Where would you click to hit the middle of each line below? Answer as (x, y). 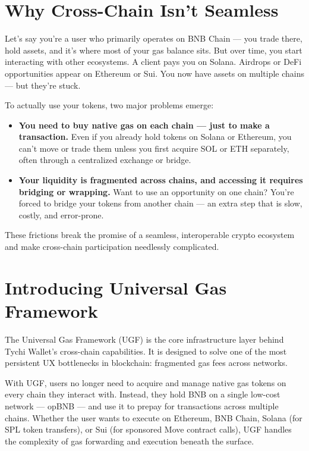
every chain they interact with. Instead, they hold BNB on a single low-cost (143, 394)
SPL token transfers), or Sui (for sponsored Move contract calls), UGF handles (148, 429)
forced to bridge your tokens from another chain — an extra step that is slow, (160, 203)
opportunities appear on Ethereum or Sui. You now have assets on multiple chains (154, 73)
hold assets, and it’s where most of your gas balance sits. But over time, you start (154, 50)
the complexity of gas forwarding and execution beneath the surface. (130, 441)
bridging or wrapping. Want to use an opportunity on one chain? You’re (156, 191)
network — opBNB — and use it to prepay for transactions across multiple (142, 405)
